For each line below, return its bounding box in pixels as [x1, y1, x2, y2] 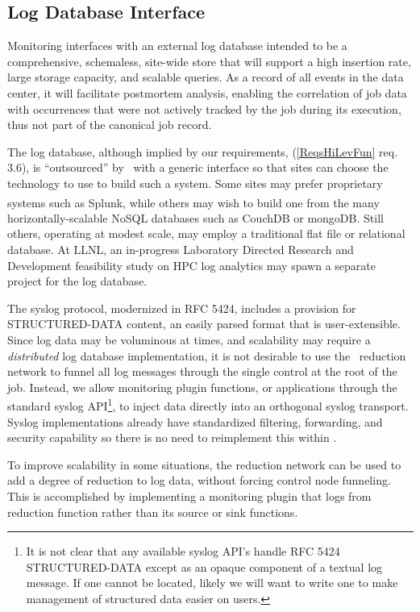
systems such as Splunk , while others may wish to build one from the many [7, 194, 380, 210]
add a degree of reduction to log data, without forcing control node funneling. [7, 472, 391, 489]
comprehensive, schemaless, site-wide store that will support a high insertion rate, [7, 52, 411, 69]
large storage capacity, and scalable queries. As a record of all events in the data [7, 69, 404, 85]
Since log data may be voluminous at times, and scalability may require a [7, 331, 371, 348]
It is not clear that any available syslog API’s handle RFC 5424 [26, 543, 340, 560]
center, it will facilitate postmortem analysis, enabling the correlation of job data [7, 84, 407, 101]
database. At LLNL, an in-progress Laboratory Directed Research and [7, 240, 354, 257]
